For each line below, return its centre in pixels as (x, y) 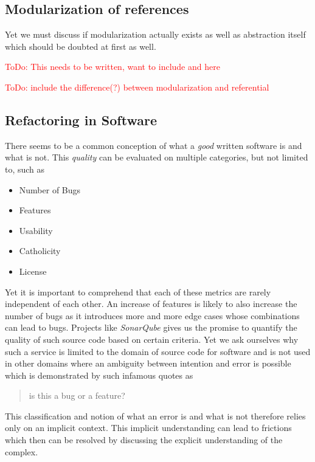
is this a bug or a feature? (77, 395)
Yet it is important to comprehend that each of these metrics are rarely (138, 291)
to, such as (25, 169)
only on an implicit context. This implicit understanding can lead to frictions (148, 428)
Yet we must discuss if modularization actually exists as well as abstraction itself (155, 34)
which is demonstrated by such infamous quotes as (99, 375)
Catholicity (40, 251)
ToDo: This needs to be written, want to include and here (112, 67)
